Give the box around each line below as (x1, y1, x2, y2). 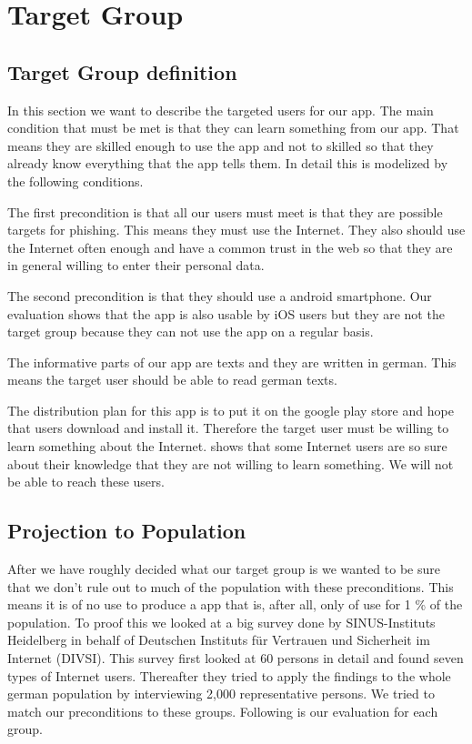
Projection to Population (7, 517, 246, 545)
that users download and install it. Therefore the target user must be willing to (7, 418, 449, 437)
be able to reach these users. (7, 472, 165, 491)
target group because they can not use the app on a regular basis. (7, 322, 374, 341)
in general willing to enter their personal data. (7, 256, 265, 275)
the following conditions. (7, 171, 144, 190)
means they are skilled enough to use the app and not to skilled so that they (7, 136, 434, 155)
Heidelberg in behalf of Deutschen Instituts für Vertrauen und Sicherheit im (7, 630, 431, 649)
